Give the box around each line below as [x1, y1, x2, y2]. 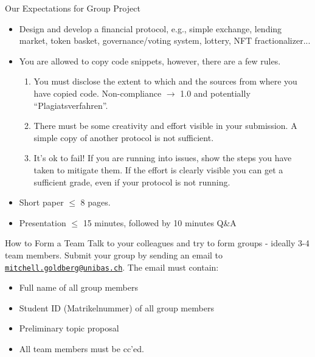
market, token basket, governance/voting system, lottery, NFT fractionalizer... [19, 34, 311, 47]
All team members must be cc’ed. [19, 342, 144, 355]
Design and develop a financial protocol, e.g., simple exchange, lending [19, 22, 282, 35]
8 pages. [80, 196, 111, 209]
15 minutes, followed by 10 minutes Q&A [83, 216, 237, 229]
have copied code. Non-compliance [33, 86, 162, 99]
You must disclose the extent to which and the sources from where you [33, 75, 297, 88]
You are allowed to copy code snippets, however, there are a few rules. [19, 54, 281, 67]
